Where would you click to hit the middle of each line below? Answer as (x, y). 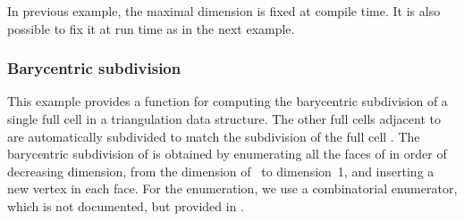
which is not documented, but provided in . (126, 205)
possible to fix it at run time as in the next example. (151, 28)
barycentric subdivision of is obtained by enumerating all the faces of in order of (227, 154)
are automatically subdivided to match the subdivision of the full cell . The (214, 136)
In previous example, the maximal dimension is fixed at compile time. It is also (224, 11)
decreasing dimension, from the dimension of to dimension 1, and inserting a (221, 171)
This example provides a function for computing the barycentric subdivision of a (228, 101)
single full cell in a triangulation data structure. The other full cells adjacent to (224, 119)
